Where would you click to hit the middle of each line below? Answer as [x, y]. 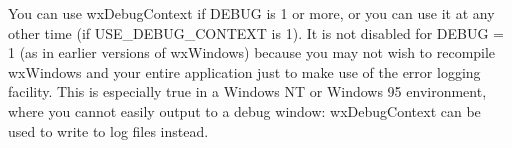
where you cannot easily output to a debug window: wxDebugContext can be [244, 110]
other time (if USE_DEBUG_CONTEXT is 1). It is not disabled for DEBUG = [256, 32]
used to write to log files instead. [108, 130]
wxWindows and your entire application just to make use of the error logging [244, 71]
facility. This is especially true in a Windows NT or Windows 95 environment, [247, 91]
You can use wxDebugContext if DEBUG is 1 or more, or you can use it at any [251, 13]
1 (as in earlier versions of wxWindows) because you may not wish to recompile [252, 52]
